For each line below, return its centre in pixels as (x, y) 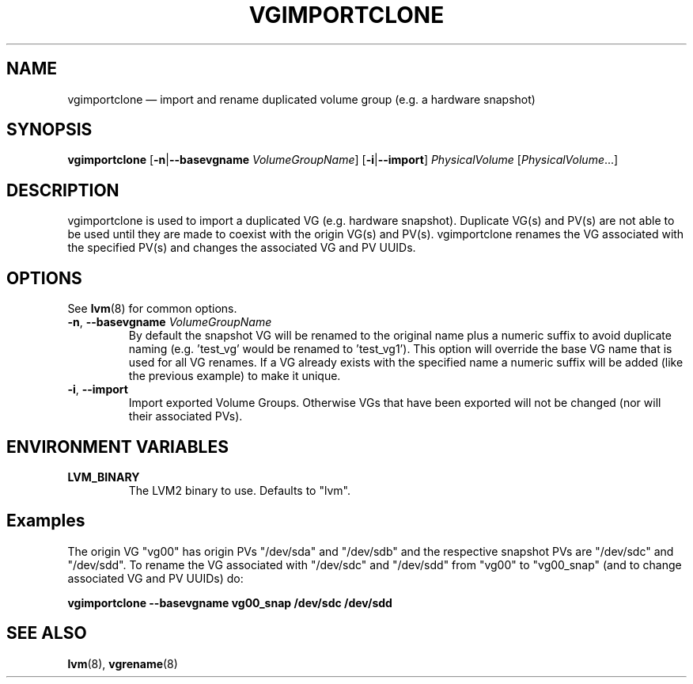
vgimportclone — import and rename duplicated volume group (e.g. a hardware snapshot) (301, 99)
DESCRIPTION (63, 190)
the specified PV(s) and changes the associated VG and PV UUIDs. (242, 248)
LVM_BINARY (104, 477)
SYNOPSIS (49, 130)
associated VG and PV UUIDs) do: (155, 578)
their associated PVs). (186, 416)
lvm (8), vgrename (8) (123, 663)
